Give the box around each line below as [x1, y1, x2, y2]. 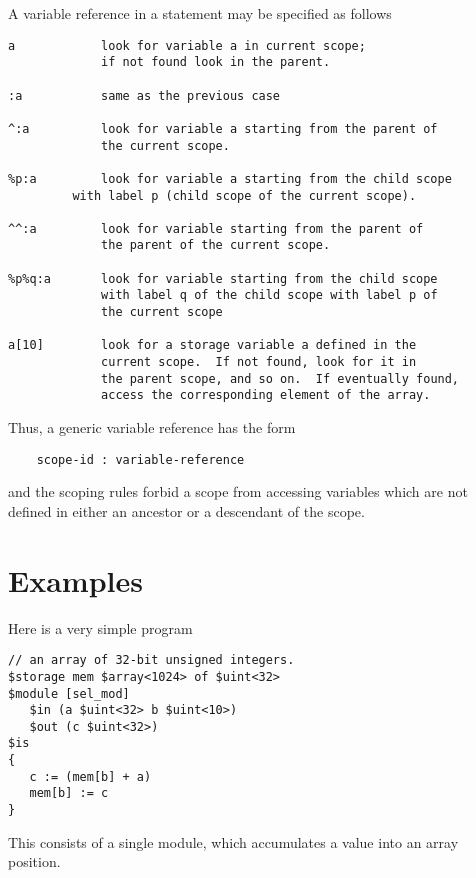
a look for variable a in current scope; [8, 38, 366, 53]
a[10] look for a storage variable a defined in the [8, 338, 417, 353]
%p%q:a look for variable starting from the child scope [8, 271, 438, 286]
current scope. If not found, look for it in [101, 355, 417, 370]
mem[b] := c [29, 786, 109, 801]
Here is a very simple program [8, 617, 193, 638]
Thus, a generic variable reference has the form [8, 417, 296, 438]
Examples [8, 559, 143, 600]
